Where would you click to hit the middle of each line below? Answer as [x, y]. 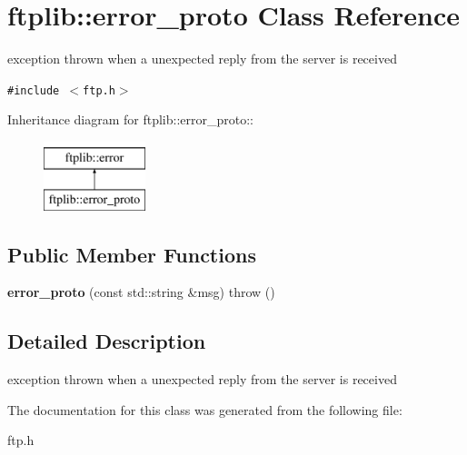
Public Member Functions [132, 254]
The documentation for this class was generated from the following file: [205, 409]
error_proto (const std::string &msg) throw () [141, 292]
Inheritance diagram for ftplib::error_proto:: [131, 119]
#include [34, 90]
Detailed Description [107, 341]
